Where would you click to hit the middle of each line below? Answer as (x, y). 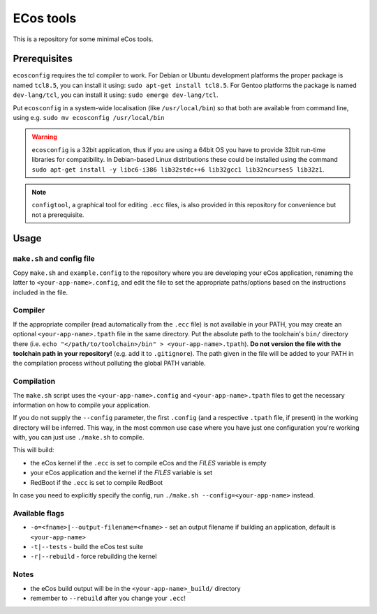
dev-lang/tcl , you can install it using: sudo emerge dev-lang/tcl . (116, 95)
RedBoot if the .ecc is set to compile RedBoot (97, 482)
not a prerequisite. (58, 215)
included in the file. (40, 292)
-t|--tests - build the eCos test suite (87, 546)
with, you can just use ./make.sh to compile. (79, 437)
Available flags (38, 513)
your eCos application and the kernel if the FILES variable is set (121, 473)
